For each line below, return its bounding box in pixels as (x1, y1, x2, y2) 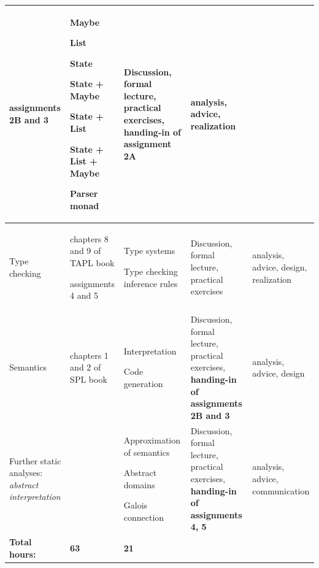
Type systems (123, 244, 175, 257)
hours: (9, 547, 36, 560)
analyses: (9, 466, 43, 479)
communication (252, 484, 310, 497)
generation (123, 377, 163, 390)
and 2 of (70, 361, 101, 374)
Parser (70, 187, 98, 200)
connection (123, 511, 164, 524)
